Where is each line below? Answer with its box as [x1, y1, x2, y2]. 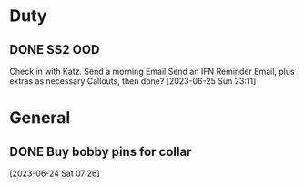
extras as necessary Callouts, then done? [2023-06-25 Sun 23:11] [9, 76, 257, 87]
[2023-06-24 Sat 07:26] [9, 168, 100, 179]
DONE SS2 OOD [9, 42, 100, 57]
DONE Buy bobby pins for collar [9, 143, 192, 160]
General [9, 108, 71, 129]
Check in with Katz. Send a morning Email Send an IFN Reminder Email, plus [9, 66, 295, 77]
